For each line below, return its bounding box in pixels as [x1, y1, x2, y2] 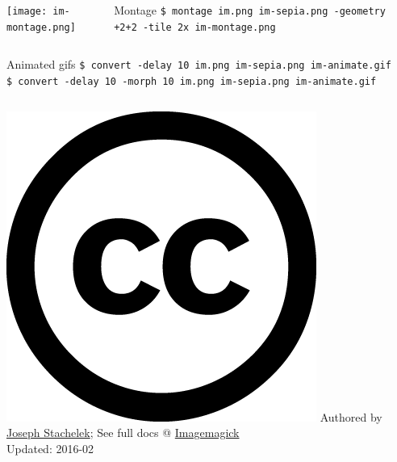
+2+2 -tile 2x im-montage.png [114, 21, 276, 33]
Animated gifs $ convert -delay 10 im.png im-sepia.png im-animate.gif [6, 56, 391, 73]
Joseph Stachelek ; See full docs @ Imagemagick [6, 424, 240, 441]
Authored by [320, 408, 382, 425]
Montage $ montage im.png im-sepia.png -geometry [114, 2, 386, 18]
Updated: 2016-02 [6, 439, 94, 456]
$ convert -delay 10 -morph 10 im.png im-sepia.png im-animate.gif [6, 75, 377, 87]
